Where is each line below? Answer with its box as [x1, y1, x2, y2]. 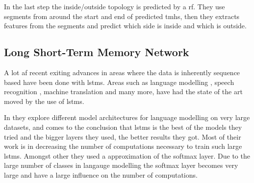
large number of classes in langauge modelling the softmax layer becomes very [4, 160, 238, 170]
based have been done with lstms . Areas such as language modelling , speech [4, 77, 234, 87]
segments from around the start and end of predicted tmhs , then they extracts [4, 11, 240, 21]
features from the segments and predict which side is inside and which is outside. [4, 20, 247, 31]
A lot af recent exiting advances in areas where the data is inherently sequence [4, 67, 240, 77]
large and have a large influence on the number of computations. [4, 169, 198, 180]
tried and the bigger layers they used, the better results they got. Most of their [4, 131, 241, 142]
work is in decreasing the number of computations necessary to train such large [4, 141, 242, 151]
